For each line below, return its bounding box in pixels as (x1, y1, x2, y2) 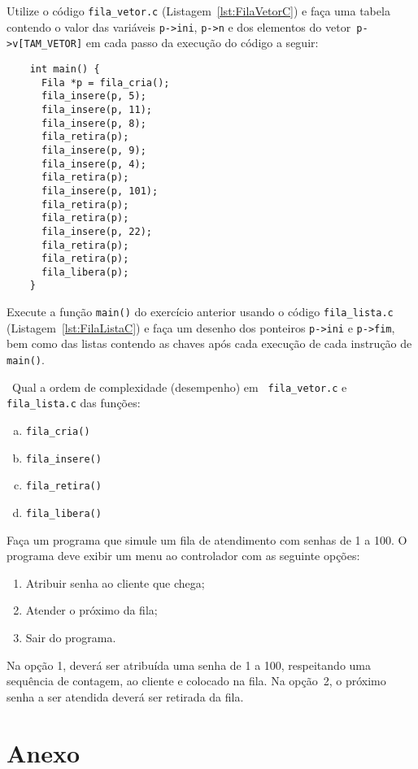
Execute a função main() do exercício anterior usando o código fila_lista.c (7, 303, 394, 320)
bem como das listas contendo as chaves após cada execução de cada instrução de (7, 335, 412, 352)
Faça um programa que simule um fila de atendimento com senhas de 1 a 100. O (7, 531, 407, 548)
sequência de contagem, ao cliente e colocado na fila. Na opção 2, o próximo (7, 672, 386, 689)
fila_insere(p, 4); (41, 158, 146, 170)
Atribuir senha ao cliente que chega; (25, 574, 205, 591)
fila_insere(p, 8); (41, 117, 146, 129)
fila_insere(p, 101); (41, 185, 159, 197)
